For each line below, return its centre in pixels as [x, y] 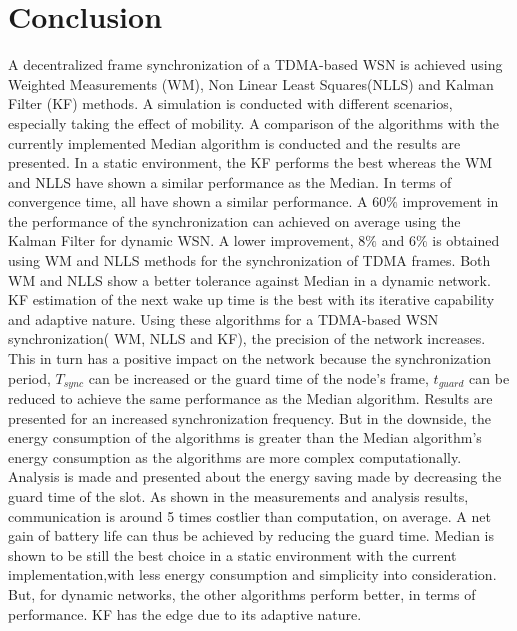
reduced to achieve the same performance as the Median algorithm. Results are [250, 398]
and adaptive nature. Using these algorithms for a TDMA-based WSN [223, 318]
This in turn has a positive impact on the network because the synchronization [250, 358]
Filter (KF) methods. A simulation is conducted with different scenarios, [230, 103]
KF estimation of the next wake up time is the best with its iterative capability [251, 299]
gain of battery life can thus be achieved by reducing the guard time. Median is [251, 535]
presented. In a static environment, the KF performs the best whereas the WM [250, 162]
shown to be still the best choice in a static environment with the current [232, 554]
